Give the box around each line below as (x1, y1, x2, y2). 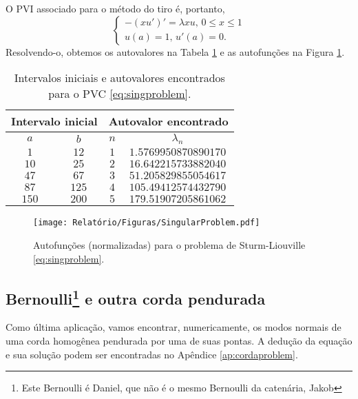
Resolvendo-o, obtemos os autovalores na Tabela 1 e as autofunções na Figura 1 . (6, 44, 345, 59)
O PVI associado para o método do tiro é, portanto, (6, 1, 225, 15)
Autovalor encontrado (108, 113, 229, 130)
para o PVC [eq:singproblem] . (48, 85, 191, 102)
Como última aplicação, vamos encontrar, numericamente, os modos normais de (6, 320, 341, 334)
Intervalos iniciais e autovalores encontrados (14, 70, 225, 86)
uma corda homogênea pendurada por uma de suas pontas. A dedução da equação (6, 334, 352, 348)
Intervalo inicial (11, 113, 98, 130)
